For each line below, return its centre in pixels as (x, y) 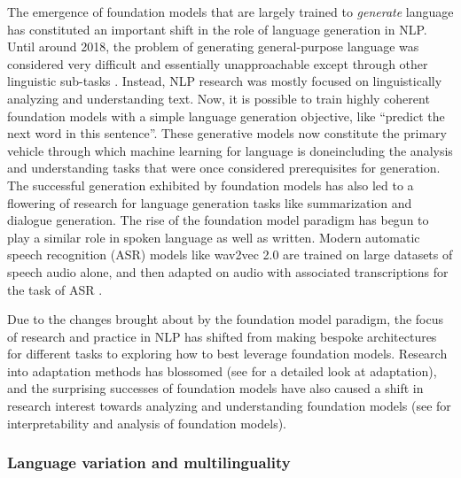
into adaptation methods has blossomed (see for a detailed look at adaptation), (222, 370)
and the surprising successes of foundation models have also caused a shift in (215, 388)
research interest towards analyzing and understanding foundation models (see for (229, 406)
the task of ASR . (55, 289)
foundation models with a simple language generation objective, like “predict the (226, 116)
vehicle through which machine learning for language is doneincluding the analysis (230, 150)
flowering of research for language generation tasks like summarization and (210, 202)
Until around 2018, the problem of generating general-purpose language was (213, 46)
